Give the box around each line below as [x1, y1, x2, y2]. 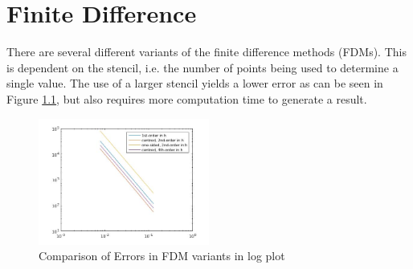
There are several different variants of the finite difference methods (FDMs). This [6, 43, 407, 60]
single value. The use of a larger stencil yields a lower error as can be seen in [6, 75, 383, 92]
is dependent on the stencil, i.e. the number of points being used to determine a [6, 59, 399, 75]
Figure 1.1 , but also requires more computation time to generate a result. [6, 90, 367, 107]
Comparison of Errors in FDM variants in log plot [39, 247, 285, 264]
